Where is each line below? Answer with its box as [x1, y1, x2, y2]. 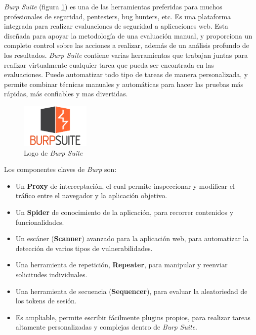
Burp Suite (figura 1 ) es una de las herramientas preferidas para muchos [4, 1, 222, 11]
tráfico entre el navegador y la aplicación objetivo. [15, 190, 167, 201]
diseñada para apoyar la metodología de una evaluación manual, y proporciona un [4, 30, 253, 41]
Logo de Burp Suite [24, 147, 83, 158]
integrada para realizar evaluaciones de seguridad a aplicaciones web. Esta [4, 21, 228, 31]
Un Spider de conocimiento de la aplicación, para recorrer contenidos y [15, 207, 234, 217]
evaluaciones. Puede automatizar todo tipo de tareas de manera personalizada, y [4, 69, 248, 80]
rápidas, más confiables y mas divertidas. [4, 88, 128, 99]
